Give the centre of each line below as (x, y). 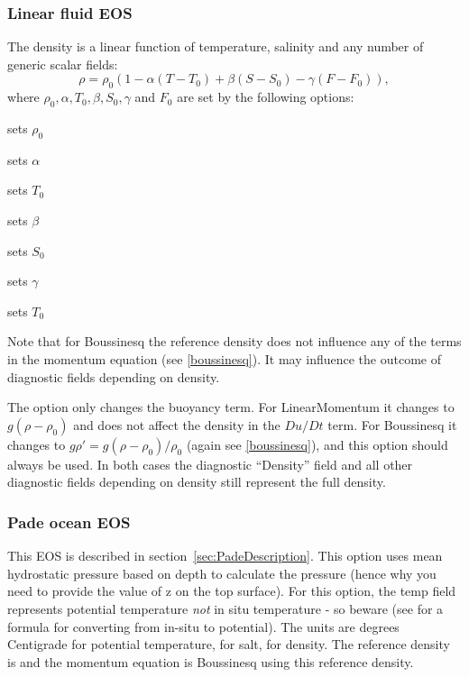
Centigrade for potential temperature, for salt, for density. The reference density (229, 644)
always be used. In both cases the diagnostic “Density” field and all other (210, 464)
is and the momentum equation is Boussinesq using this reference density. (211, 661)
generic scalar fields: (63, 64)
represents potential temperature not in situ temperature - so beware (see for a (225, 608)
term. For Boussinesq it (392, 424)
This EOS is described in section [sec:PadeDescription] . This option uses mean (225, 556)
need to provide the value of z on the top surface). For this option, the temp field (232, 591)
